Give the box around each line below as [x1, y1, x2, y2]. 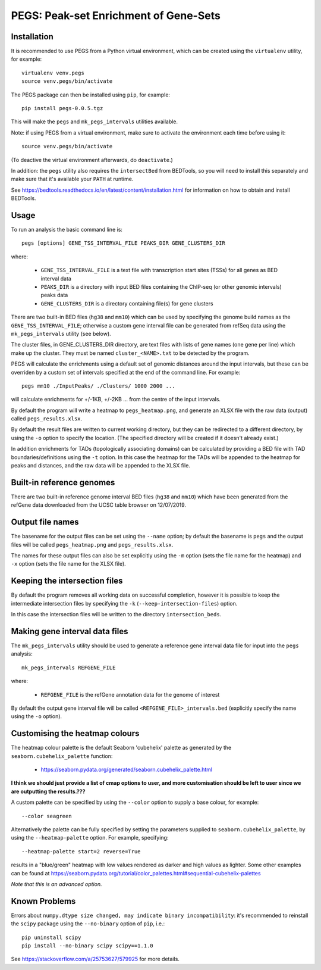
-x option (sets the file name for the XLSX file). [11, 560, 126, 567]
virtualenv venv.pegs [21, 69, 84, 76]
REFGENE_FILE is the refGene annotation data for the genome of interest [40, 691, 220, 698]
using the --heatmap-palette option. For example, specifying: [11, 834, 169, 841]
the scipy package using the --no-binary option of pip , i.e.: [11, 920, 165, 927]
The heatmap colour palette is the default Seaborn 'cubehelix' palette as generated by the [11, 744, 232, 751]
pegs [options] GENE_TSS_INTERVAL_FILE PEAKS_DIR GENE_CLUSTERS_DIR [21, 240, 225, 247]
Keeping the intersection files [11, 576, 123, 586]
